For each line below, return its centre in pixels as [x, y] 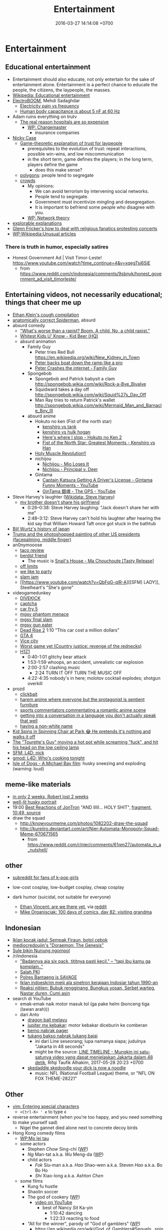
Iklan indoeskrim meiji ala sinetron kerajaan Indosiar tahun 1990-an [89, 983]
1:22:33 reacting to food [74, 1218]
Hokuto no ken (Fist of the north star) [73, 421]
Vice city [29, 641]
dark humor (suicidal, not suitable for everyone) [62, 897]
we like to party [36, 571]
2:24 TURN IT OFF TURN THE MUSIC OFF [78, 673]
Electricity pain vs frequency [49, 106]
